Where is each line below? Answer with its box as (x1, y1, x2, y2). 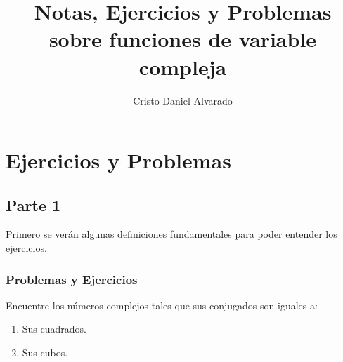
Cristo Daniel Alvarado (133, 93, 233, 107)
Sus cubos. (22, 345, 68, 360)
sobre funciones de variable (48, 25, 317, 53)
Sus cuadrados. (22, 321, 87, 336)
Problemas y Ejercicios (6, 270, 138, 288)
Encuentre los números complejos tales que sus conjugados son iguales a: (6, 297, 318, 312)
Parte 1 (6, 194, 61, 215)
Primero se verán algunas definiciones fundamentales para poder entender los (6, 227, 337, 241)
